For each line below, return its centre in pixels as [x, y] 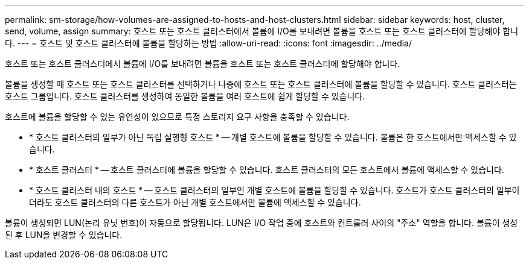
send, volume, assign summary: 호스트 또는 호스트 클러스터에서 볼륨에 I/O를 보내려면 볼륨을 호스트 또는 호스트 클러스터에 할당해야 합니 [262, 31]
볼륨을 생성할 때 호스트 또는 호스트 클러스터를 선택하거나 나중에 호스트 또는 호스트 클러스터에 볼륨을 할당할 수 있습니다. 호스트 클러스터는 [261, 84]
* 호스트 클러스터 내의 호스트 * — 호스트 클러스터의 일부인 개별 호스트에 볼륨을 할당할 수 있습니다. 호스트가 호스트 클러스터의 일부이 [274, 190]
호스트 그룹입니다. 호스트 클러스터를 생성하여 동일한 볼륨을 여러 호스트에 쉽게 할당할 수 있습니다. [185, 96]
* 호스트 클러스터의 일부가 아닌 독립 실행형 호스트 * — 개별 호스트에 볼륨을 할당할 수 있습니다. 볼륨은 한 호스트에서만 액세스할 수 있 [273, 137]
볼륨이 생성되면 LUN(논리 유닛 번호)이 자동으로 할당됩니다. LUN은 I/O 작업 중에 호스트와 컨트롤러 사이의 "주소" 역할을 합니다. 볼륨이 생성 [261, 223]
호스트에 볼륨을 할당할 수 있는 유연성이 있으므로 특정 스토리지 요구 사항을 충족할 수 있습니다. [177, 117]
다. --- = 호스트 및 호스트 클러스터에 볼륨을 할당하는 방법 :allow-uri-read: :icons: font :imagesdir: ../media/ [209, 43]
